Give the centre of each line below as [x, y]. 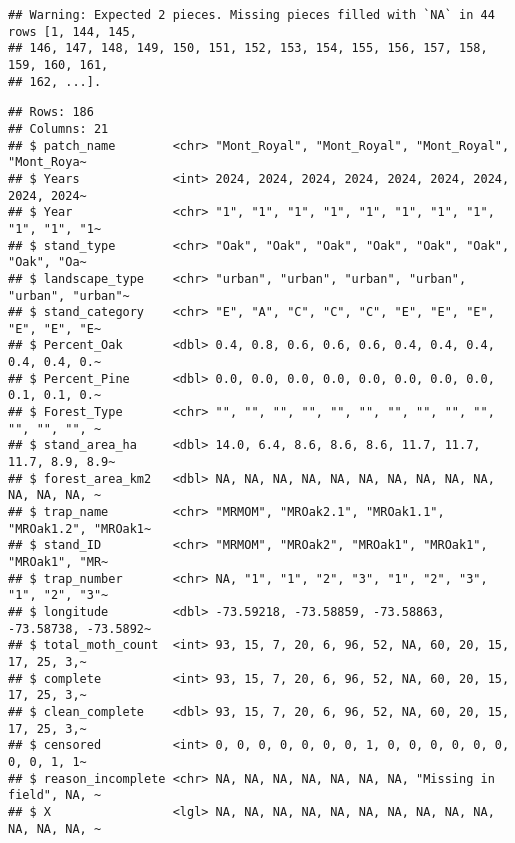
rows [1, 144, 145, [72, 31]
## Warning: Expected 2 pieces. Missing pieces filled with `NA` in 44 [251, 15]
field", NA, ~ [55, 795]
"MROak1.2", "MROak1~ [80, 528]
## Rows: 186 [51, 112]
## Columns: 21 [58, 128]
